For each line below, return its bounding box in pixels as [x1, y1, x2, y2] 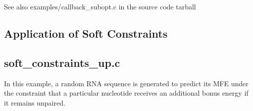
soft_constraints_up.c [4, 55, 120, 70]
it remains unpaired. [4, 97, 65, 108]
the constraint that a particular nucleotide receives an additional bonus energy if [4, 88, 249, 98]
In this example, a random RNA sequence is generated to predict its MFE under [4, 78, 249, 88]
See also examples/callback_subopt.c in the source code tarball [4, 1, 196, 11]
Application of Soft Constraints [4, 25, 168, 41]
